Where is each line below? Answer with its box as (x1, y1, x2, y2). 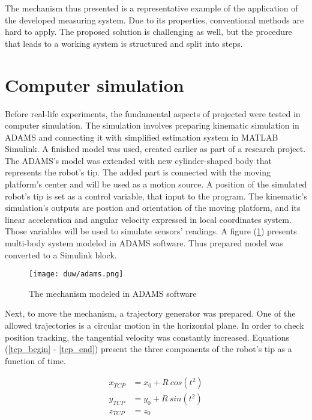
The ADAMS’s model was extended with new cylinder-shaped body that (5, 154, 272, 166)
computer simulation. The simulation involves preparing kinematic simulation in (5, 119, 299, 132)
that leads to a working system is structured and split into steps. (5, 37, 243, 49)
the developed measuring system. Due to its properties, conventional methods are (5, 13, 304, 26)
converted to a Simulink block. (5, 248, 117, 261)
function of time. (5, 354, 66, 367)
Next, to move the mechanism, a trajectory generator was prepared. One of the (5, 307, 296, 320)
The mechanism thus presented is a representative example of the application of (5, 2, 298, 14)
